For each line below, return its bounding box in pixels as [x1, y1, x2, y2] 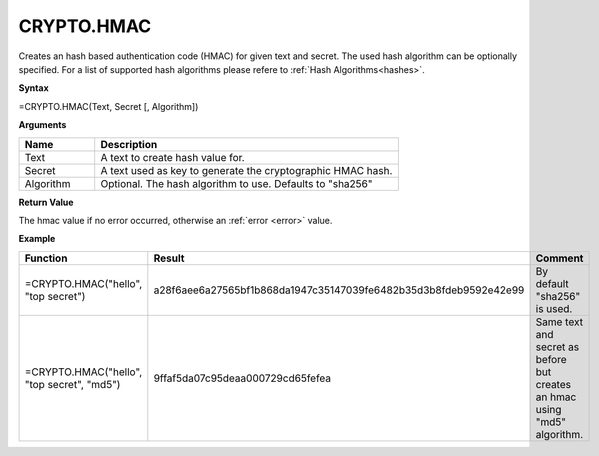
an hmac [535, 390, 577, 404]
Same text [535, 315, 584, 329]
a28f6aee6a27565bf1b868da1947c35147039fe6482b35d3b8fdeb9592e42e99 [153, 283, 525, 297]
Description [100, 137, 158, 151]
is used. [535, 301, 573, 315]
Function [24, 251, 68, 265]
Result [153, 251, 185, 265]
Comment [535, 251, 584, 265]
